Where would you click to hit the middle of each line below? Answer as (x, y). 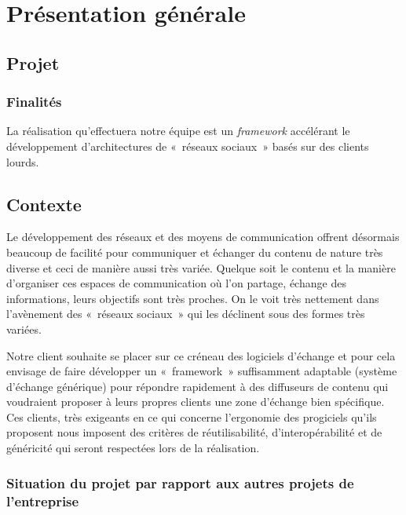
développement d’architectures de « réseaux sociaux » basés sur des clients (188, 146)
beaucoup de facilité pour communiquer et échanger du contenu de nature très (195, 252)
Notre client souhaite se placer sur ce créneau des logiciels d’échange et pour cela (201, 355)
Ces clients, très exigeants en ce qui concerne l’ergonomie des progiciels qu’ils (192, 416)
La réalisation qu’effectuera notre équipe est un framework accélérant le (178, 131)
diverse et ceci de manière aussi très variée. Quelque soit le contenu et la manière (201, 267)
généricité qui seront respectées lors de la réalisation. (133, 448)
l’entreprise (43, 500)
